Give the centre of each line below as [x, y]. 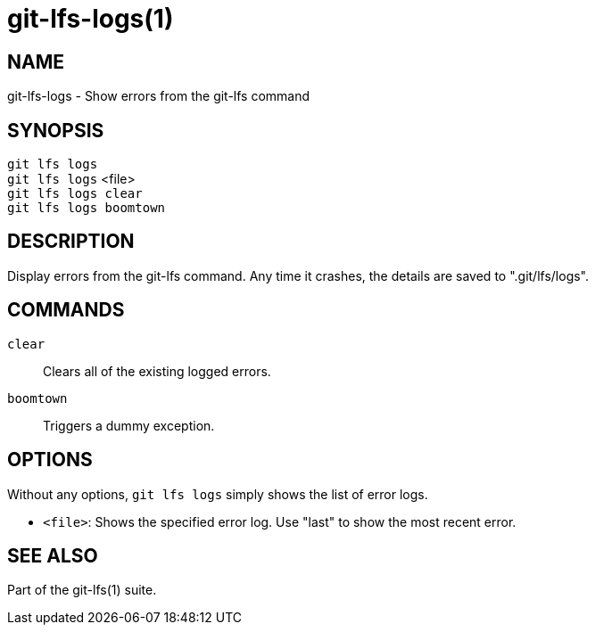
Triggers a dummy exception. [129, 425]
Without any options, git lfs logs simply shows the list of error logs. [218, 494]
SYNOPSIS [56, 130]
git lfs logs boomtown [87, 208]
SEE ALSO [53, 555]
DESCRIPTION [71, 242]
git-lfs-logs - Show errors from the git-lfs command [159, 96]
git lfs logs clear [75, 194]
